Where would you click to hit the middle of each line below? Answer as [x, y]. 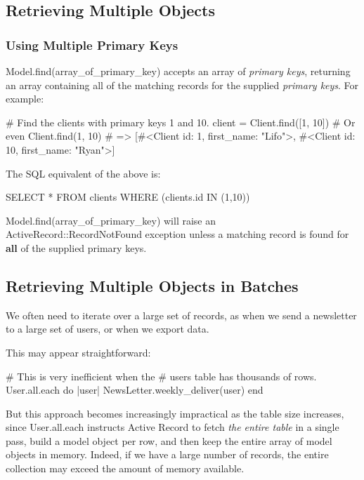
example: [25, 99]
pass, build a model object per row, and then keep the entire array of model [169, 440]
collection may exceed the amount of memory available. [125, 468]
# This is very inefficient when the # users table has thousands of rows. [161, 376]
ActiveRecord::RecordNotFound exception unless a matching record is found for [177, 234]
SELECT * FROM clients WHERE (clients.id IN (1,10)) [128, 197]
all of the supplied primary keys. [76, 247]
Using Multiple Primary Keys [92, 45]
